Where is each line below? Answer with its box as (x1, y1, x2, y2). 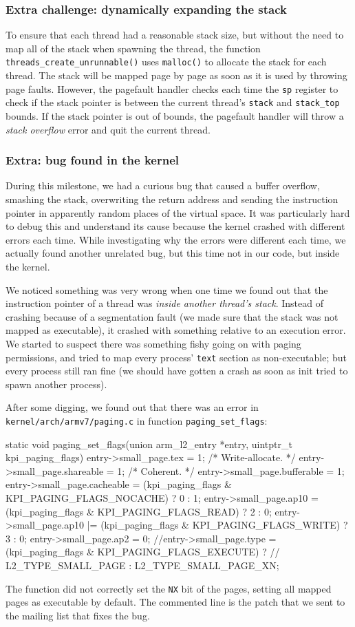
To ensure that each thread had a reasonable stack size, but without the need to (6, 28, 344, 42)
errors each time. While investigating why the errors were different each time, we (6, 232, 346, 246)
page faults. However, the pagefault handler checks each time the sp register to (6, 81, 338, 96)
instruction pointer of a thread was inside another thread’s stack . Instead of (6, 296, 323, 310)
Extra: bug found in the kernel (6, 151, 180, 169)
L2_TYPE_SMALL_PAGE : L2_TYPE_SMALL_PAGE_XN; (6, 557, 279, 572)
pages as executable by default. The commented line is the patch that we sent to (6, 595, 345, 609)
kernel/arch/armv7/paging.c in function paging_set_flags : (6, 413, 268, 427)
